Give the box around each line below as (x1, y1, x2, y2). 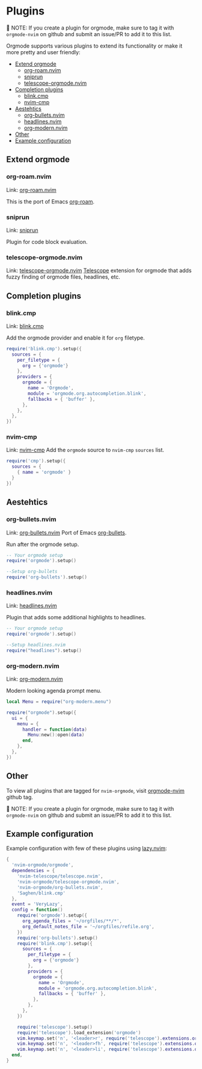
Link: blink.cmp (6, 322, 44, 329)
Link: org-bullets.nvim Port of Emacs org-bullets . (6, 528, 127, 536)
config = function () (11, 907, 63, 913)
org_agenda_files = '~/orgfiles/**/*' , (22, 918, 122, 925)
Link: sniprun (6, 226, 38, 234)
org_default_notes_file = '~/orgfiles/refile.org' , (22, 923, 155, 929)
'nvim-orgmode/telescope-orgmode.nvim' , (17, 879, 120, 885)
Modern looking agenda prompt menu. (6, 687, 102, 695)
